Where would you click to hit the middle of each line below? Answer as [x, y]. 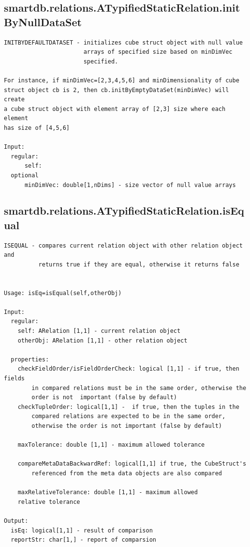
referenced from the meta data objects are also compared [127, 473]
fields [14, 378]
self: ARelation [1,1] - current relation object [99, 331]
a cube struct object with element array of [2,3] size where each [115, 109]
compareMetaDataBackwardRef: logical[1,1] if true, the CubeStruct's [132, 464]
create [14, 100]
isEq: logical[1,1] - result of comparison [82, 530]
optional [25, 175]
